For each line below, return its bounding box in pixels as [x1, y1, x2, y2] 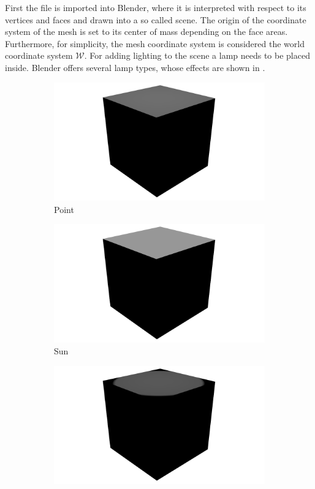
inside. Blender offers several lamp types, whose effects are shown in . [5, 61, 265, 73]
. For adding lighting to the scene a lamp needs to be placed [84, 49, 310, 62]
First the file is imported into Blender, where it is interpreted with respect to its [5, 1, 306, 13]
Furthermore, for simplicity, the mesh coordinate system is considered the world [5, 37, 305, 50]
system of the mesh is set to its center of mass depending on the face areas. [5, 25, 288, 38]
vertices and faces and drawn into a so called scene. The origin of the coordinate [5, 13, 306, 26]
